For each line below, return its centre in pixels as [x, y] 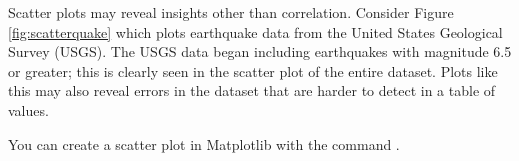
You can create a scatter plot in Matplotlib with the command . [204, 143]
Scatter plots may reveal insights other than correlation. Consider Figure [231, 12]
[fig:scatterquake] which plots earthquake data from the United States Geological [255, 31]
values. [28, 109]
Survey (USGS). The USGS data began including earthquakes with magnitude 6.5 [260, 51]
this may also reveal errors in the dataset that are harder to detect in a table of [252, 90]
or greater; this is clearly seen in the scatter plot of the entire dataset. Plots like [253, 70]
